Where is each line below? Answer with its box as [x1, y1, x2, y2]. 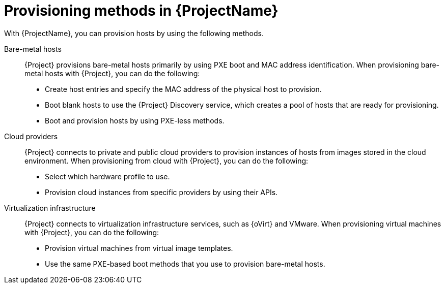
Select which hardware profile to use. [45, 172, 170, 181]
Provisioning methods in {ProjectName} [4, 2, 279, 19]
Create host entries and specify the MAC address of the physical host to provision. [45, 84, 322, 93]
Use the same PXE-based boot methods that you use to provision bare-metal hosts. [45, 259, 325, 268]
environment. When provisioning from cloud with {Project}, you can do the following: [24, 156, 309, 165]
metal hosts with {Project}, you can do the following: [24, 69, 200, 78]
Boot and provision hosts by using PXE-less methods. [45, 116, 225, 125]
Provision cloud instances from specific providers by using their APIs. [45, 187, 278, 197]
